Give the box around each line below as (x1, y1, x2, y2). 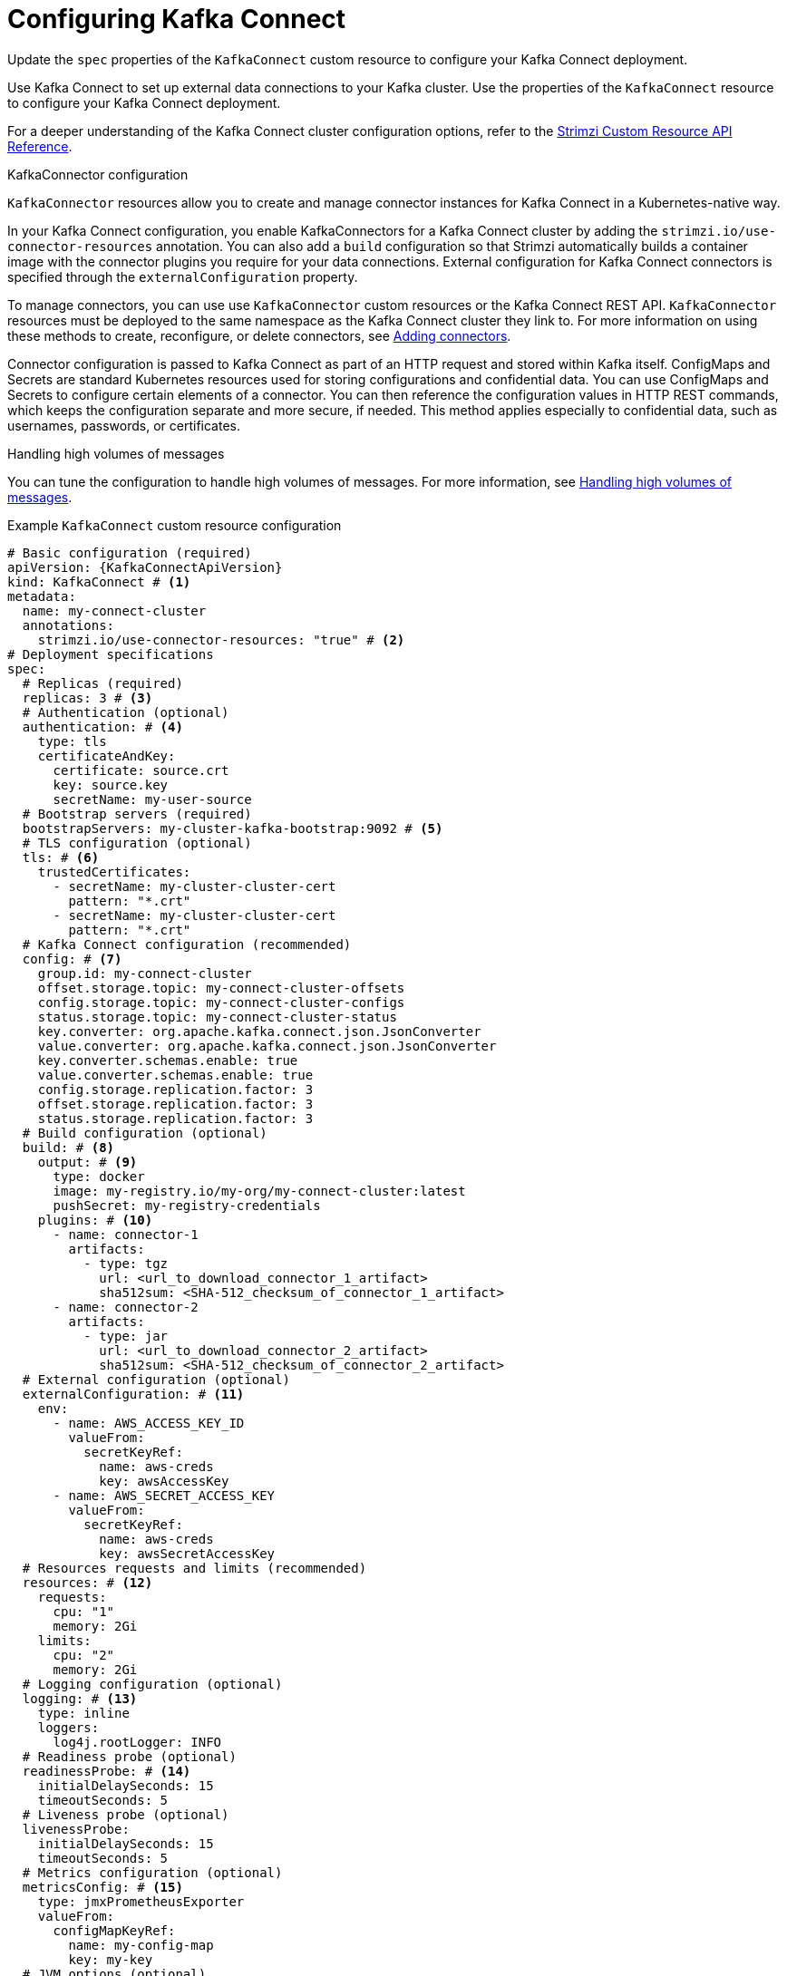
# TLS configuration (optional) (22, 835, 252, 850)
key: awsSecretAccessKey (99, 1545, 276, 1561)
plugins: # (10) (37, 1212, 153, 1227)
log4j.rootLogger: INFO (53, 1734, 222, 1749)
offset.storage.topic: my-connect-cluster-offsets (37, 980, 405, 995)
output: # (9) (37, 1154, 138, 1169)
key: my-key (68, 1952, 153, 1967)
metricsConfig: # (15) (22, 1879, 183, 1894)
